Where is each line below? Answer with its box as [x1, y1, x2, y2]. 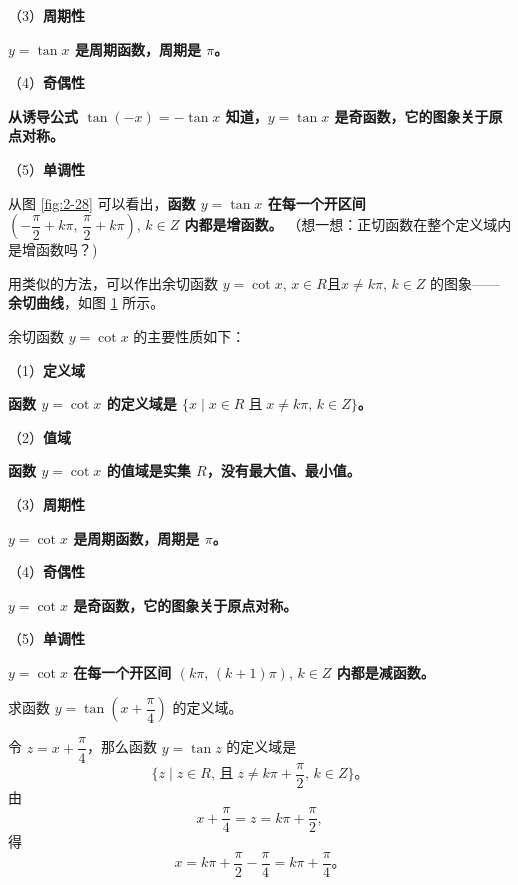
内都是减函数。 [336, 661, 435, 682]
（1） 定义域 [8, 359, 85, 380]
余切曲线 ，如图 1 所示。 [8, 292, 165, 313]
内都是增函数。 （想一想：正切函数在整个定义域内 [184, 214, 512, 235]
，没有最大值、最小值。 [206, 460, 361, 481]
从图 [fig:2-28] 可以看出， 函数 [8, 192, 196, 213]
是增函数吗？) [8, 239, 98, 260]
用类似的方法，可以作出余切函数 [8, 272, 218, 293]
